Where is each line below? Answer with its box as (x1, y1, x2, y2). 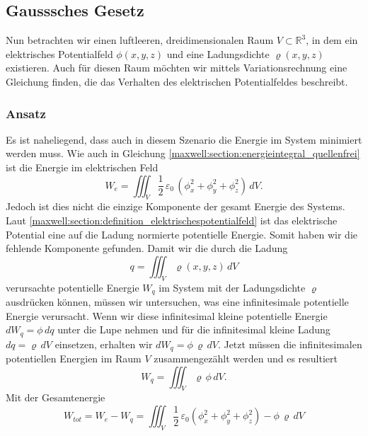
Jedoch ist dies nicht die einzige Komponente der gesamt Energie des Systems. (6, 199, 345, 214)
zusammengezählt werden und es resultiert (154, 351, 338, 366)
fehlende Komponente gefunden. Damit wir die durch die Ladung (6, 241, 288, 256)
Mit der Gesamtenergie (6, 390, 105, 405)
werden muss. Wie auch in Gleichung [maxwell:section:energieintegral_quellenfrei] (6, 146, 360, 161)
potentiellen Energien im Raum (6, 351, 142, 366)
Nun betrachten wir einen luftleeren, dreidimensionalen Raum (6, 33, 274, 47)
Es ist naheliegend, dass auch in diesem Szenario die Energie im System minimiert (6, 132, 362, 147)
